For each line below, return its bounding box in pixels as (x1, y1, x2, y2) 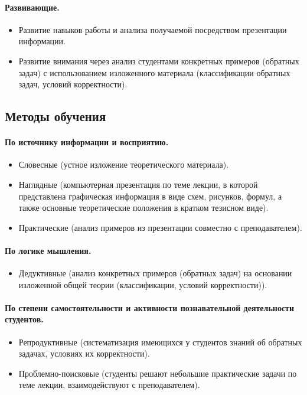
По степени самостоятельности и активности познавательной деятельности (5, 301, 295, 314)
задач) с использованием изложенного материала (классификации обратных (18, 66, 290, 79)
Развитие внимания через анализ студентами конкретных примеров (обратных (18, 54, 299, 67)
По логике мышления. (5, 244, 92, 256)
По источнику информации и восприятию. (5, 136, 169, 148)
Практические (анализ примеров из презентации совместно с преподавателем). (18, 221, 302, 233)
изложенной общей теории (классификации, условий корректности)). (18, 278, 267, 290)
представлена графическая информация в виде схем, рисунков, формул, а (18, 190, 282, 202)
